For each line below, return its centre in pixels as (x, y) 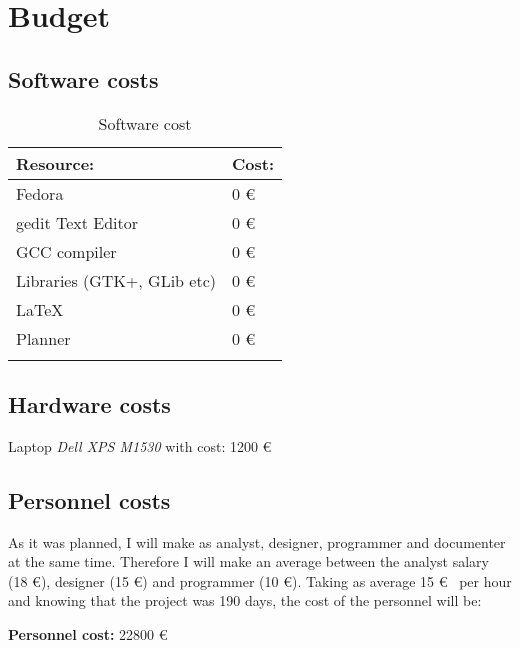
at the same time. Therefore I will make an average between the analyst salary (248, 561)
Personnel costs (89, 499)
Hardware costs (89, 403)
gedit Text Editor (77, 222)
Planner (43, 338)
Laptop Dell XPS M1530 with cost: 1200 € (140, 445)
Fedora (40, 193)
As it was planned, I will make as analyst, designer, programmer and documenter (257, 541)
